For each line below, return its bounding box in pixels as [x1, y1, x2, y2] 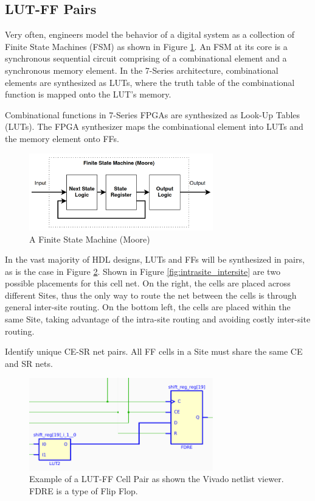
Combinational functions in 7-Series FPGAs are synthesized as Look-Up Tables [5, 108, 300, 121]
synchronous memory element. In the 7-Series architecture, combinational [5, 63, 279, 76]
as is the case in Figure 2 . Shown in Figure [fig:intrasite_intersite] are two [5, 265, 280, 277]
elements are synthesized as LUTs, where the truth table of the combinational [5, 76, 295, 88]
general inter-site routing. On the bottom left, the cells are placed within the [5, 300, 291, 313]
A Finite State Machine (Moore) [29, 232, 150, 245]
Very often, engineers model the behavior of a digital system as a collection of [5, 28, 295, 41]
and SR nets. [5, 357, 53, 369]
